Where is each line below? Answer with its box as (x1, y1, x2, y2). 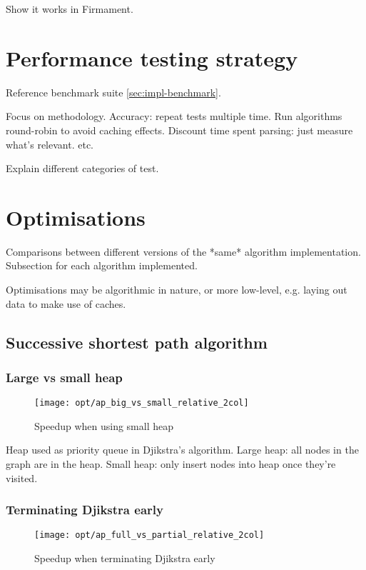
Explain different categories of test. (6, 161, 159, 176)
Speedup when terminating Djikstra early (34, 551, 215, 566)
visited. (6, 470, 38, 485)
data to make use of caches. (6, 296, 126, 311)
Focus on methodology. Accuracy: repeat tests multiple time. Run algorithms (6, 109, 342, 124)
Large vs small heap (6, 368, 123, 386)
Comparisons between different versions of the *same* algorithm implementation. (6, 244, 361, 259)
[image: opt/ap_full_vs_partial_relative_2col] (34, 530, 265, 541)
